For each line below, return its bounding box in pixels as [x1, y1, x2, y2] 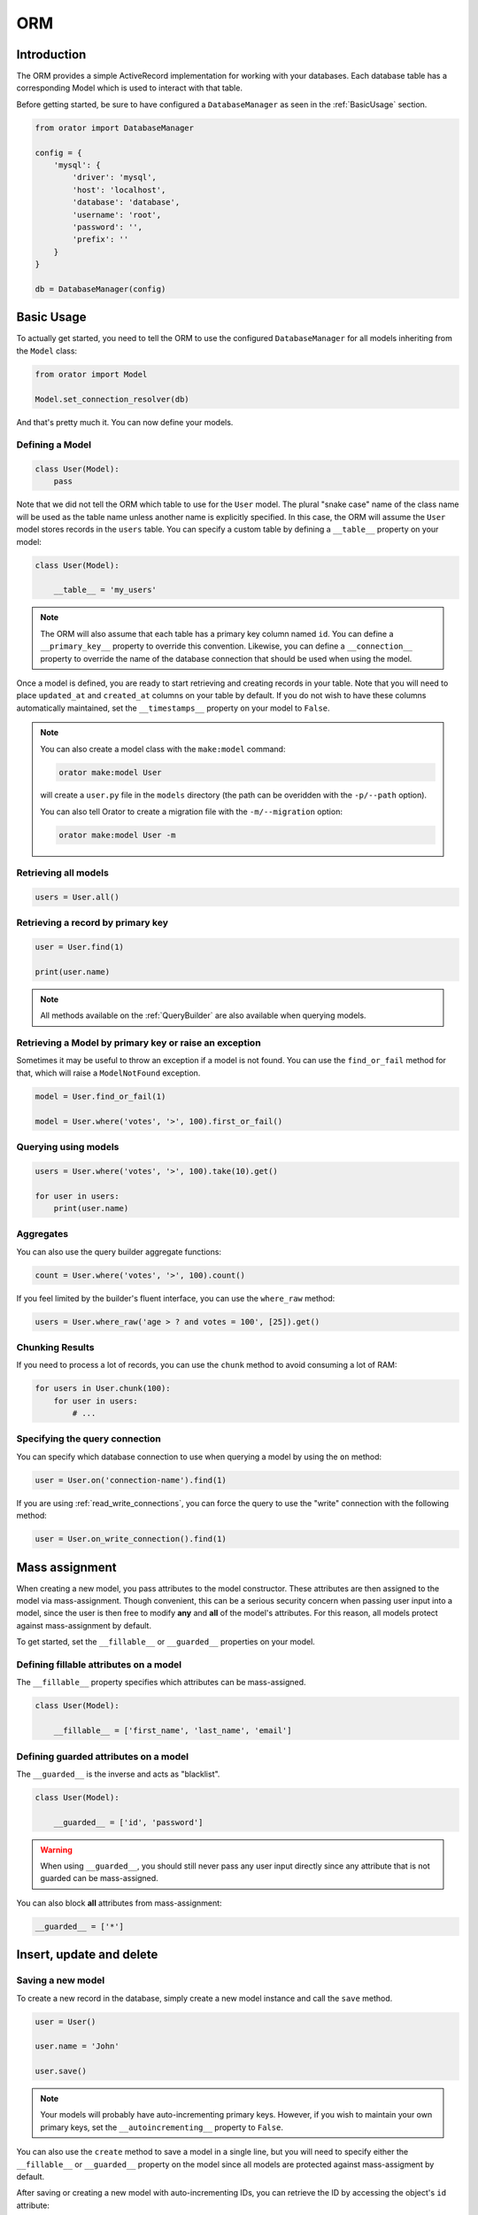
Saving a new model [16, 1974, 105, 1986]
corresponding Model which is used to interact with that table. [16, 82, 243, 93]
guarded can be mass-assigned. [40, 1873, 158, 1884]
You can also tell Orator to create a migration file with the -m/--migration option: [40, 806, 343, 817]
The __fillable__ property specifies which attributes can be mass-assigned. [16, 1677, 306, 1688]
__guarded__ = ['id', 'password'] [53, 1817, 204, 1827]
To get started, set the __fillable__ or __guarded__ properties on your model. [16, 1636, 316, 1647]
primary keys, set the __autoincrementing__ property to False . [40, 2122, 283, 2133]
